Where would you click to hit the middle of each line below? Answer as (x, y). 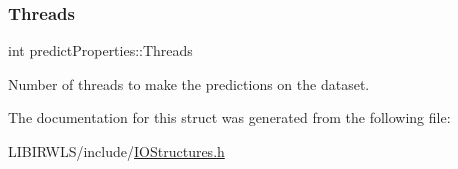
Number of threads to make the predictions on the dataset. (189, 83)
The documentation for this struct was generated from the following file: (229, 117)
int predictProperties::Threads (100, 50)
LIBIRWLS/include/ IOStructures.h (116, 151)
